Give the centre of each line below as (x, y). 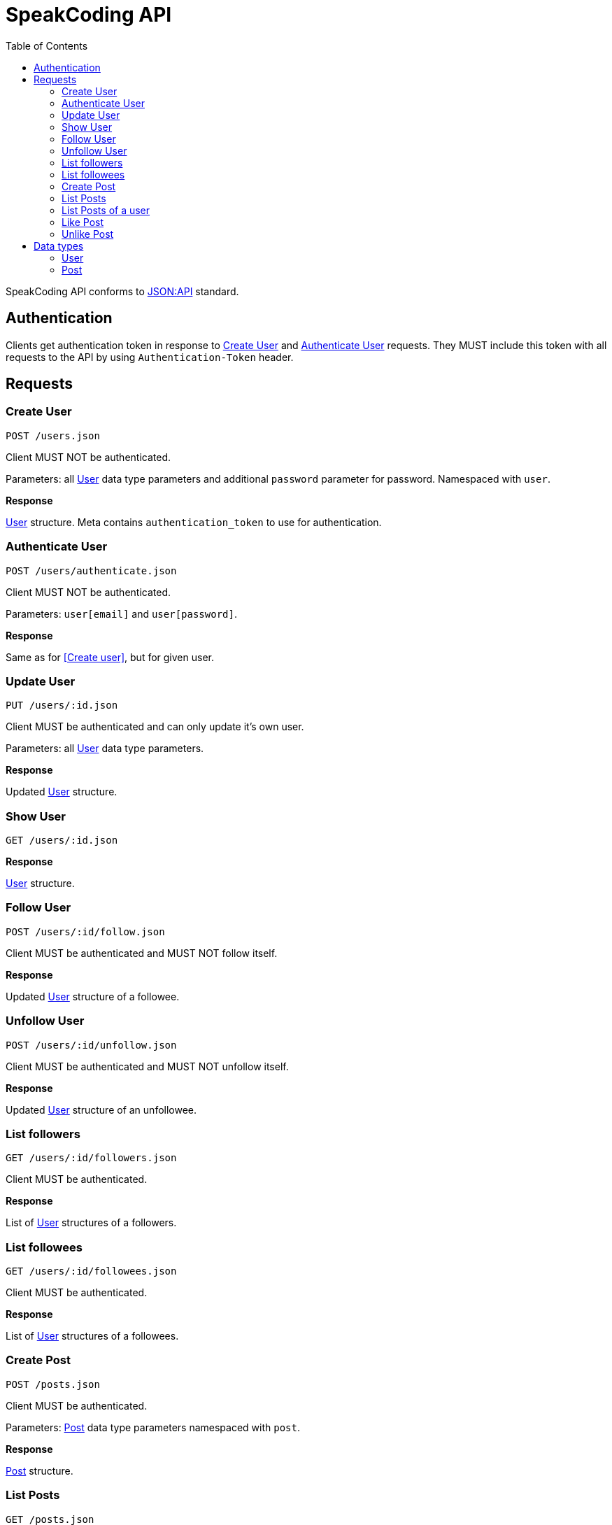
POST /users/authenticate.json (91, 570)
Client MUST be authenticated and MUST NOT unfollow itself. (147, 1066)
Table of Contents (47, 45)
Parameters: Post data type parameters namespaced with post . (153, 1427)
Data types (59, 246)
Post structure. (40, 1470)
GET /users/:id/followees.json (91, 1271)
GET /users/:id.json (62, 840)
